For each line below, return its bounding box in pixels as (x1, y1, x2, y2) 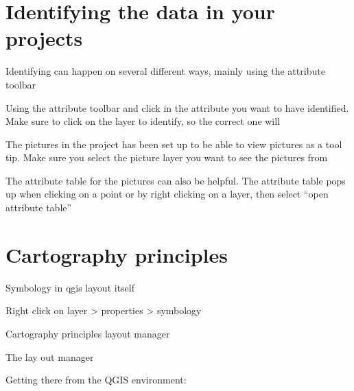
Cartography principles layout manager (5, 326, 170, 340)
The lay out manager (5, 349, 94, 364)
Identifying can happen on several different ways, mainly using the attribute (5, 64, 325, 78)
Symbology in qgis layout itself (5, 280, 135, 294)
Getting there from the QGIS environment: (5, 372, 187, 387)
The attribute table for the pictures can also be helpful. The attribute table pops (5, 173, 346, 187)
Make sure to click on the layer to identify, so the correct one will (5, 114, 281, 128)
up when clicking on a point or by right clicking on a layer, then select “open (5, 187, 329, 201)
